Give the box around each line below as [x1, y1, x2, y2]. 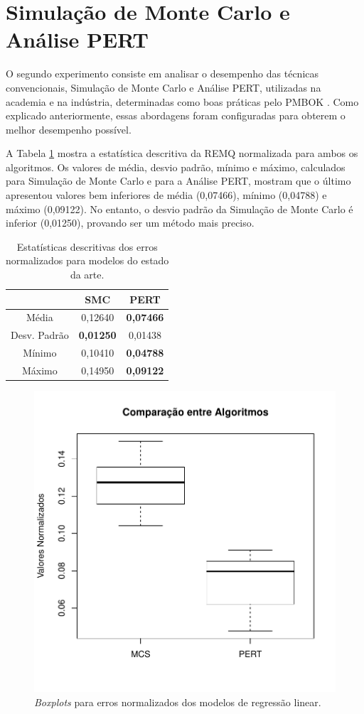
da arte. [70, 267, 105, 282]
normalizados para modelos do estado [6, 253, 169, 268]
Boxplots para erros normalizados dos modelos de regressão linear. [34, 694, 321, 709]
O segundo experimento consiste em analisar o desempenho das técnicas [6, 66, 319, 81]
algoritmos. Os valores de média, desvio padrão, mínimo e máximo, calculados [6, 159, 346, 174]
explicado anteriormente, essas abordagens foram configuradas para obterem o [6, 108, 346, 123]
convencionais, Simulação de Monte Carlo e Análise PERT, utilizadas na [6, 80, 321, 94]
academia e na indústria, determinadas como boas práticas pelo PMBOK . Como [6, 94, 359, 109]
